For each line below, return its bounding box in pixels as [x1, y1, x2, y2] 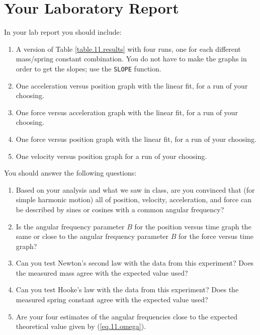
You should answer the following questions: [4, 168, 137, 178]
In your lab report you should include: [4, 27, 122, 37]
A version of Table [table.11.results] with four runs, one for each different [16, 43, 241, 54]
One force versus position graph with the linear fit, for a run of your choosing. [16, 133, 256, 144]
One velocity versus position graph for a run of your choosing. [16, 150, 207, 161]
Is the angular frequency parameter [16, 221, 125, 231]
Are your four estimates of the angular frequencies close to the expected [16, 311, 238, 321]
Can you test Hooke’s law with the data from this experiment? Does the [16, 284, 239, 295]
